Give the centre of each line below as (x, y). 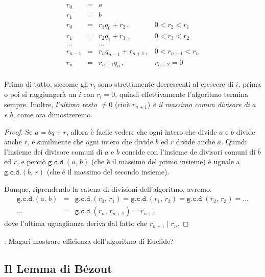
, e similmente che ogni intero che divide (90, 142)
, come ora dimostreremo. (53, 114)
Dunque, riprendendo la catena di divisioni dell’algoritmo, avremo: (108, 188)
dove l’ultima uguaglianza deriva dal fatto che (76, 223)
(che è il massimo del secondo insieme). (108, 171)
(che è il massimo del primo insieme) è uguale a (166, 161)
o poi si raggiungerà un (40, 94)
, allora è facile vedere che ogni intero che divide (142, 131)
